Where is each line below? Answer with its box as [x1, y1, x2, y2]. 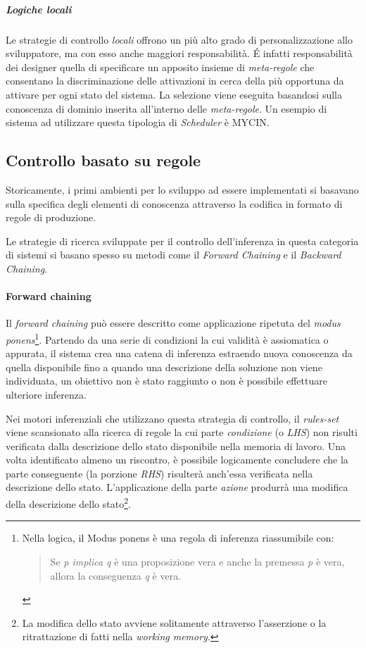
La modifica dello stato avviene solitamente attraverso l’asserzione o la [22, 615, 327, 630]
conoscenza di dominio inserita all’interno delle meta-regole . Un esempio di [6, 101, 327, 116]
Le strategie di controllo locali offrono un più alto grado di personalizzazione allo [6, 32, 353, 46]
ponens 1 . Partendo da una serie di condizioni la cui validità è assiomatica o [6, 330, 329, 347]
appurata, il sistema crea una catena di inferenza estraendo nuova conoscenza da [6, 346, 353, 361]
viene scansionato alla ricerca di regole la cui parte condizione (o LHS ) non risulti [6, 425, 358, 440]
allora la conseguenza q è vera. [50, 568, 182, 582]
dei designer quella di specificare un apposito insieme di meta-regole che [6, 59, 315, 74]
